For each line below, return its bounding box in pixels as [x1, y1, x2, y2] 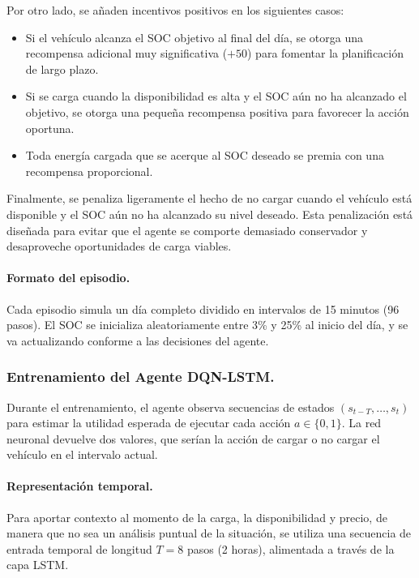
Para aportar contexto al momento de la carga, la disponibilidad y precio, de [6, 508, 387, 525]
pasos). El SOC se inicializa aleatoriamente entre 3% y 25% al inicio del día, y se [6, 316, 408, 333]
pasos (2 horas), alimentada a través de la [186, 540, 395, 557]
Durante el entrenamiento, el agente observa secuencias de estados [6, 398, 335, 415]
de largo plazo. [25, 60, 99, 77]
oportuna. [25, 119, 75, 136]
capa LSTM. [6, 556, 69, 573]
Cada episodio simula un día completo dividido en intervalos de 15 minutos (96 [6, 300, 400, 317]
